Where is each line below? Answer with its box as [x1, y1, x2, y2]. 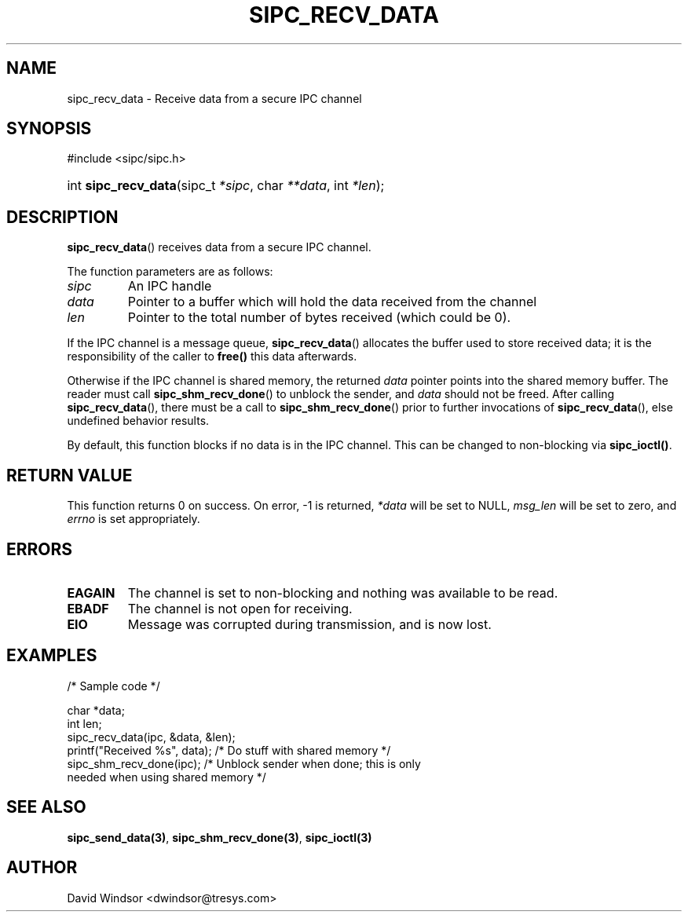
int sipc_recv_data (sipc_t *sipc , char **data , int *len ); [67, 177, 385, 194]
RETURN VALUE [6, 465, 133, 485]
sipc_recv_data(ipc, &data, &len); [67, 730, 236, 744]
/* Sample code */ [67, 678, 160, 693]
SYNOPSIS [6, 119, 92, 139]
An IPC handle [127, 278, 212, 294]
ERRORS [6, 539, 73, 559]
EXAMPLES [6, 646, 97, 666]
